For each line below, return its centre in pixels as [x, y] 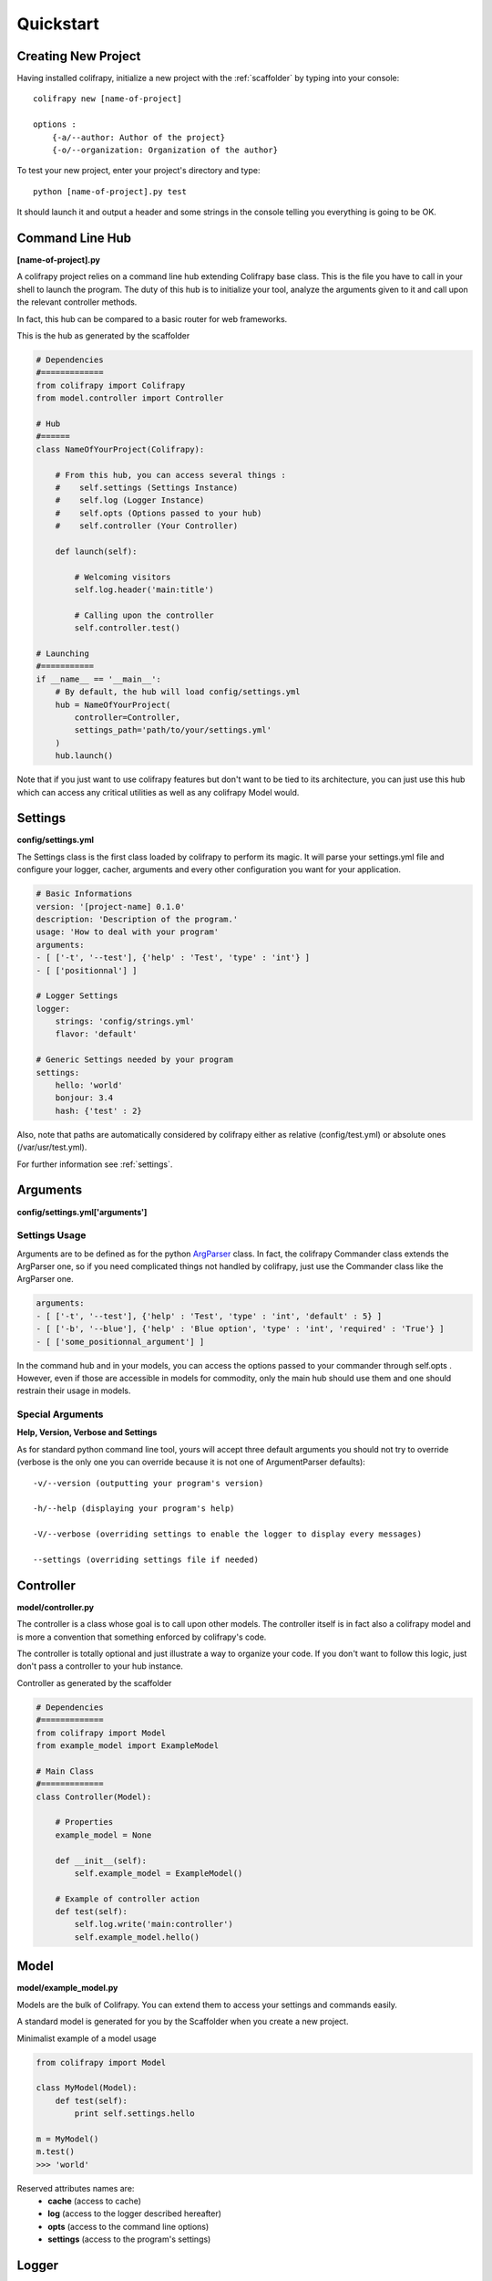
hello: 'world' [89, 1085]
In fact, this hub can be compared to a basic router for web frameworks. [152, 318]
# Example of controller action [128, 1899]
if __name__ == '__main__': [98, 679]
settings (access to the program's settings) [129, 2239]
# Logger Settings [77, 996]
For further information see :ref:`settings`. [95, 1164]
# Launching [63, 654]
